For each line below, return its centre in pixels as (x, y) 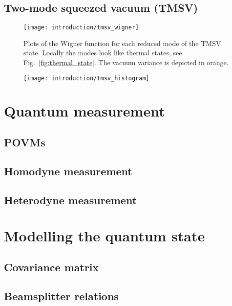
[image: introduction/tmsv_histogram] (86, 78)
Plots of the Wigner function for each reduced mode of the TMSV (122, 43)
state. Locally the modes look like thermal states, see (103, 53)
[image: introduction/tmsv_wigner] (81, 28)
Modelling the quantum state (105, 236)
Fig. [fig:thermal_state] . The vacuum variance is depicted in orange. (126, 62)
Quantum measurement (84, 111)
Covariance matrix (52, 267)
